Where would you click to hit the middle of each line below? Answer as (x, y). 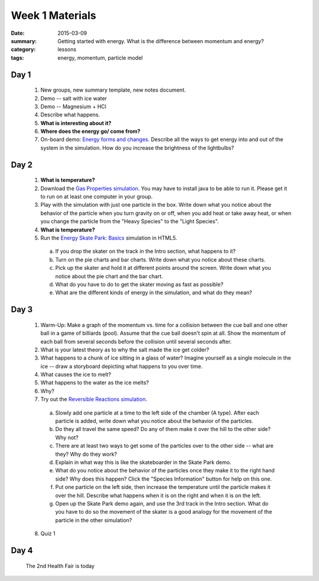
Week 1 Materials (54, 15)
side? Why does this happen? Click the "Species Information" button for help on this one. (163, 479)
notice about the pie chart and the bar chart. (109, 276)
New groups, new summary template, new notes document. (113, 90)
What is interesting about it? (76, 123)
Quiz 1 (48, 534)
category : (23, 50)
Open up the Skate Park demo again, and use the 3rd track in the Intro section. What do (162, 503)
